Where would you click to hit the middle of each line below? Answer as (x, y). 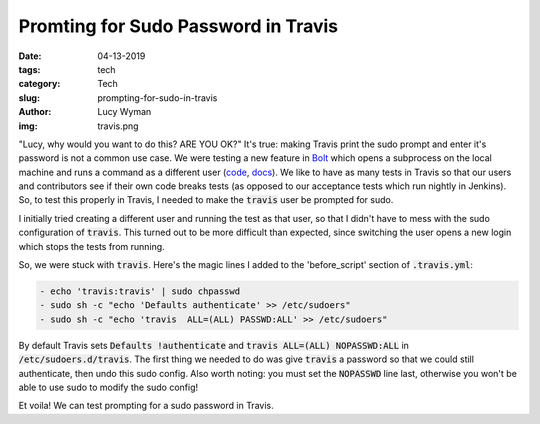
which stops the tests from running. (91, 246)
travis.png (118, 126)
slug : (29, 97)
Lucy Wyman (124, 112)
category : (39, 84)
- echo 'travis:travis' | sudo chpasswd (139, 291)
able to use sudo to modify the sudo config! (108, 387)
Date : (30, 56)
